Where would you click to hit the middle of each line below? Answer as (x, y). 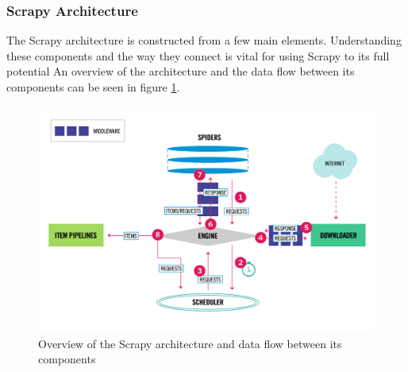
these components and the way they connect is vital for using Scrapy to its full (198, 55)
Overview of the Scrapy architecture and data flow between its (190, 343)
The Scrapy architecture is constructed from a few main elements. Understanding (204, 40)
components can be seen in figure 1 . (93, 87)
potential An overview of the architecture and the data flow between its (181, 71)
